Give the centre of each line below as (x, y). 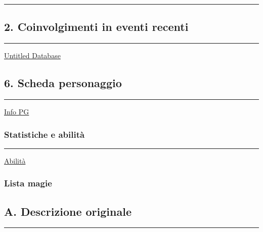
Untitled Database (32, 55)
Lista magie (28, 183)
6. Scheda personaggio (63, 83)
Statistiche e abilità (45, 134)
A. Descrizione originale (68, 211)
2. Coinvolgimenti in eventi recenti (96, 27)
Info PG (17, 111)
